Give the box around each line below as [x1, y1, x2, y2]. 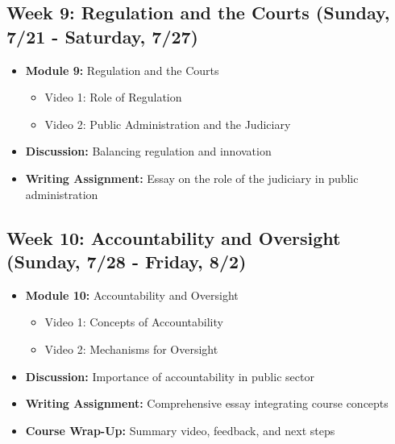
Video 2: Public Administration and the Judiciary [44, 115, 291, 132]
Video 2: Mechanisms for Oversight [44, 340, 218, 357]
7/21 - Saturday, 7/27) [6, 23, 198, 48]
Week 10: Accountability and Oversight [6, 225, 341, 250]
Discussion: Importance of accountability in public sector [25, 367, 314, 384]
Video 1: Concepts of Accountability [44, 313, 223, 330]
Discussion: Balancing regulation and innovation [25, 143, 272, 160]
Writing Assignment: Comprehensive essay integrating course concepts [25, 395, 389, 412]
